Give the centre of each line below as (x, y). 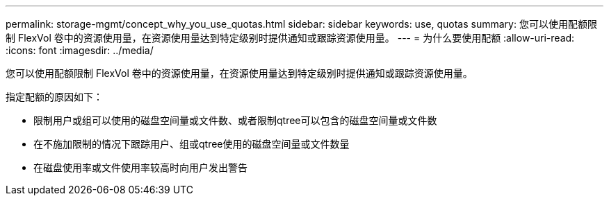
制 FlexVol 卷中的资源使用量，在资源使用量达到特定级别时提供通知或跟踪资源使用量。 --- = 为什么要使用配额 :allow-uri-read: (290, 38)
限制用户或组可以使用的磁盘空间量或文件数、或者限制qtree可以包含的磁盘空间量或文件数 (235, 120)
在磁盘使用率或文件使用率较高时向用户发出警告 (140, 167)
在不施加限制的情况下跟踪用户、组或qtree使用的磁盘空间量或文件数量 (192, 144)
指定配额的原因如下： (54, 97)
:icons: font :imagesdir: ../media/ (80, 50)
